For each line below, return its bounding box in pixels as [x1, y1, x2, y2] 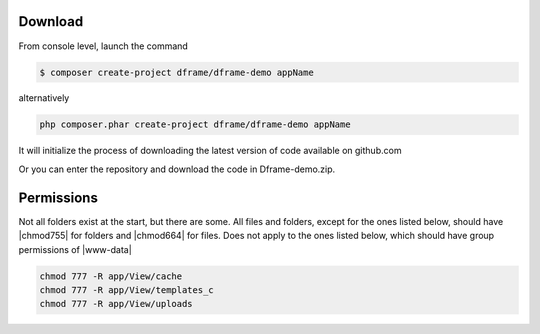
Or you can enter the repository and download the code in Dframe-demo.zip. [18, 163, 336, 175]
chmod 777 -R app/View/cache [39, 270, 183, 282]
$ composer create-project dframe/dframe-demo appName [39, 66, 314, 78]
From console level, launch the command [18, 40, 189, 52]
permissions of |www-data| [18, 243, 132, 255]
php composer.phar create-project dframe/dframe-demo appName [39, 119, 351, 130]
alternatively [18, 92, 70, 104]
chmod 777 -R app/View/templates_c [39, 284, 214, 295]
